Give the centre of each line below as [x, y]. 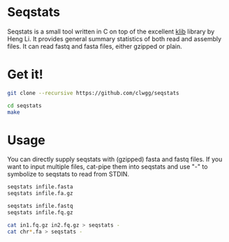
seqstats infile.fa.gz [40, 194]
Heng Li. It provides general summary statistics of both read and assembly [114, 38]
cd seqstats [24, 105]
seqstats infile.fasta [40, 187]
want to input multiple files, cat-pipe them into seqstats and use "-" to [108, 167]
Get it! [25, 75]
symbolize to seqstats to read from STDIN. [68, 174]
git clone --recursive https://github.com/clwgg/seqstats [93, 93]
